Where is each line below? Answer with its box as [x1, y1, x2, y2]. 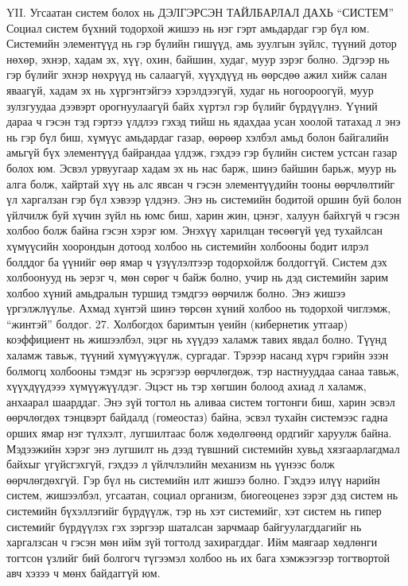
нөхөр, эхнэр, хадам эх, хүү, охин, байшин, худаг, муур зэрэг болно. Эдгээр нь [6, 50, 390, 67]
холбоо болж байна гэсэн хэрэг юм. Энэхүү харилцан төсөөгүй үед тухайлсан [6, 222, 383, 239]
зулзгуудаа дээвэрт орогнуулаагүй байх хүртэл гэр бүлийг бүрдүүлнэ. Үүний [6, 97, 378, 114]
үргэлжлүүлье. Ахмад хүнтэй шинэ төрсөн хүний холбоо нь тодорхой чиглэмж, [6, 300, 391, 316]
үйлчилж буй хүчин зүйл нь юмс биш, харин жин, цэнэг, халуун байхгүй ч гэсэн [6, 206, 400, 223]
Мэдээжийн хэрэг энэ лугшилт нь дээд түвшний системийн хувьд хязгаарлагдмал [6, 440, 400, 456]
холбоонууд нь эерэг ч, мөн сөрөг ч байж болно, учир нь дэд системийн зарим [6, 269, 388, 285]
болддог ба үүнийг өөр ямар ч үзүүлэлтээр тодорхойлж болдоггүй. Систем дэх [6, 253, 387, 270]
